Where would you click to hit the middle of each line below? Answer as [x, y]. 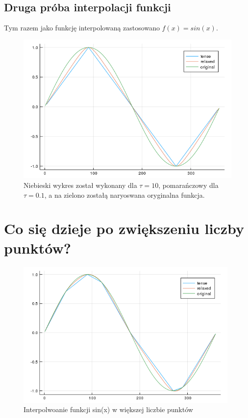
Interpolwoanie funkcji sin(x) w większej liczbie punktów [108, 409]
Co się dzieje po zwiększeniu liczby [124, 228]
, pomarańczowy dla [188, 185]
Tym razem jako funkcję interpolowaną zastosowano [82, 28]
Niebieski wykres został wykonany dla [80, 185]
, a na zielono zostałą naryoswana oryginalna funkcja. [124, 195]
